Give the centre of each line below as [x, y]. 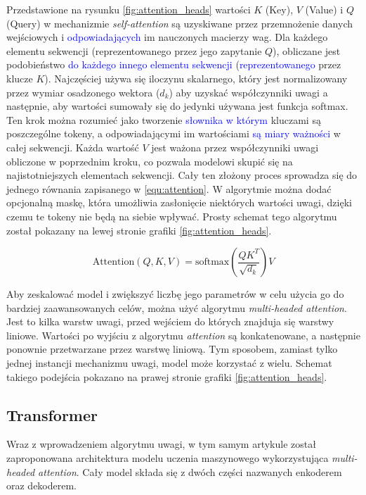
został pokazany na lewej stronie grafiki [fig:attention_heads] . [139, 230]
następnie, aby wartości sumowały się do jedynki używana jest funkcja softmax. [177, 106]
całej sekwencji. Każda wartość [73, 147]
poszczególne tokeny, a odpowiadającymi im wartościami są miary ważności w [174, 133]
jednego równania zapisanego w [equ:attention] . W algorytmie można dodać [169, 188]
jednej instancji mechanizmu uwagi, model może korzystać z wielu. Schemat [169, 363]
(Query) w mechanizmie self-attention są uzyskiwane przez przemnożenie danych [180, 23]
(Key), [279, 9]
